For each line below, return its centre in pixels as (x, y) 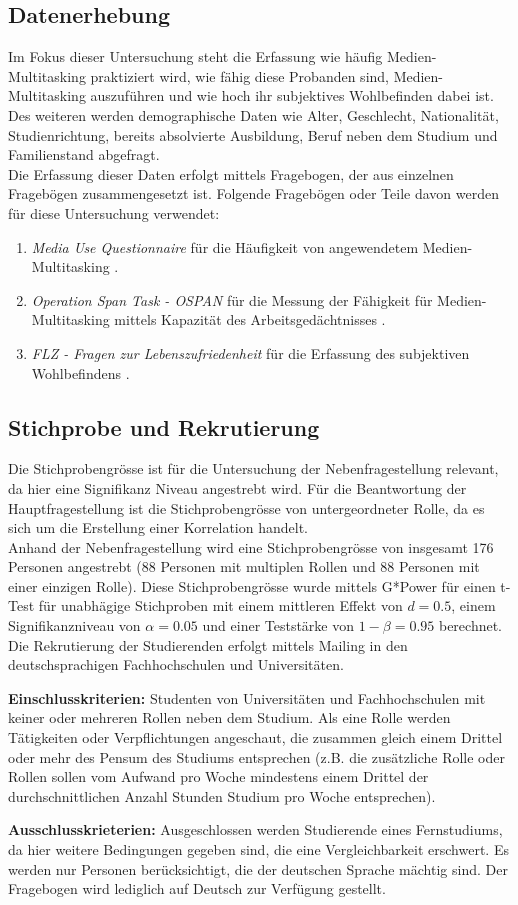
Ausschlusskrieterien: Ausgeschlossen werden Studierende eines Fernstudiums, (255, 829)
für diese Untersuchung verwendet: (114, 212)
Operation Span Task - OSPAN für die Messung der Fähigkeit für (232, 299)
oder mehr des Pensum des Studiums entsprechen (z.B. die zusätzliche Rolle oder (256, 756)
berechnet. (470, 625)
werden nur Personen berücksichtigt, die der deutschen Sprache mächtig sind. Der (258, 868)
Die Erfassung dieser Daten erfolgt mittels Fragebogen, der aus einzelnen (231, 173)
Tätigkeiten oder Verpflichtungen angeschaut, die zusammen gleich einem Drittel (255, 737)
